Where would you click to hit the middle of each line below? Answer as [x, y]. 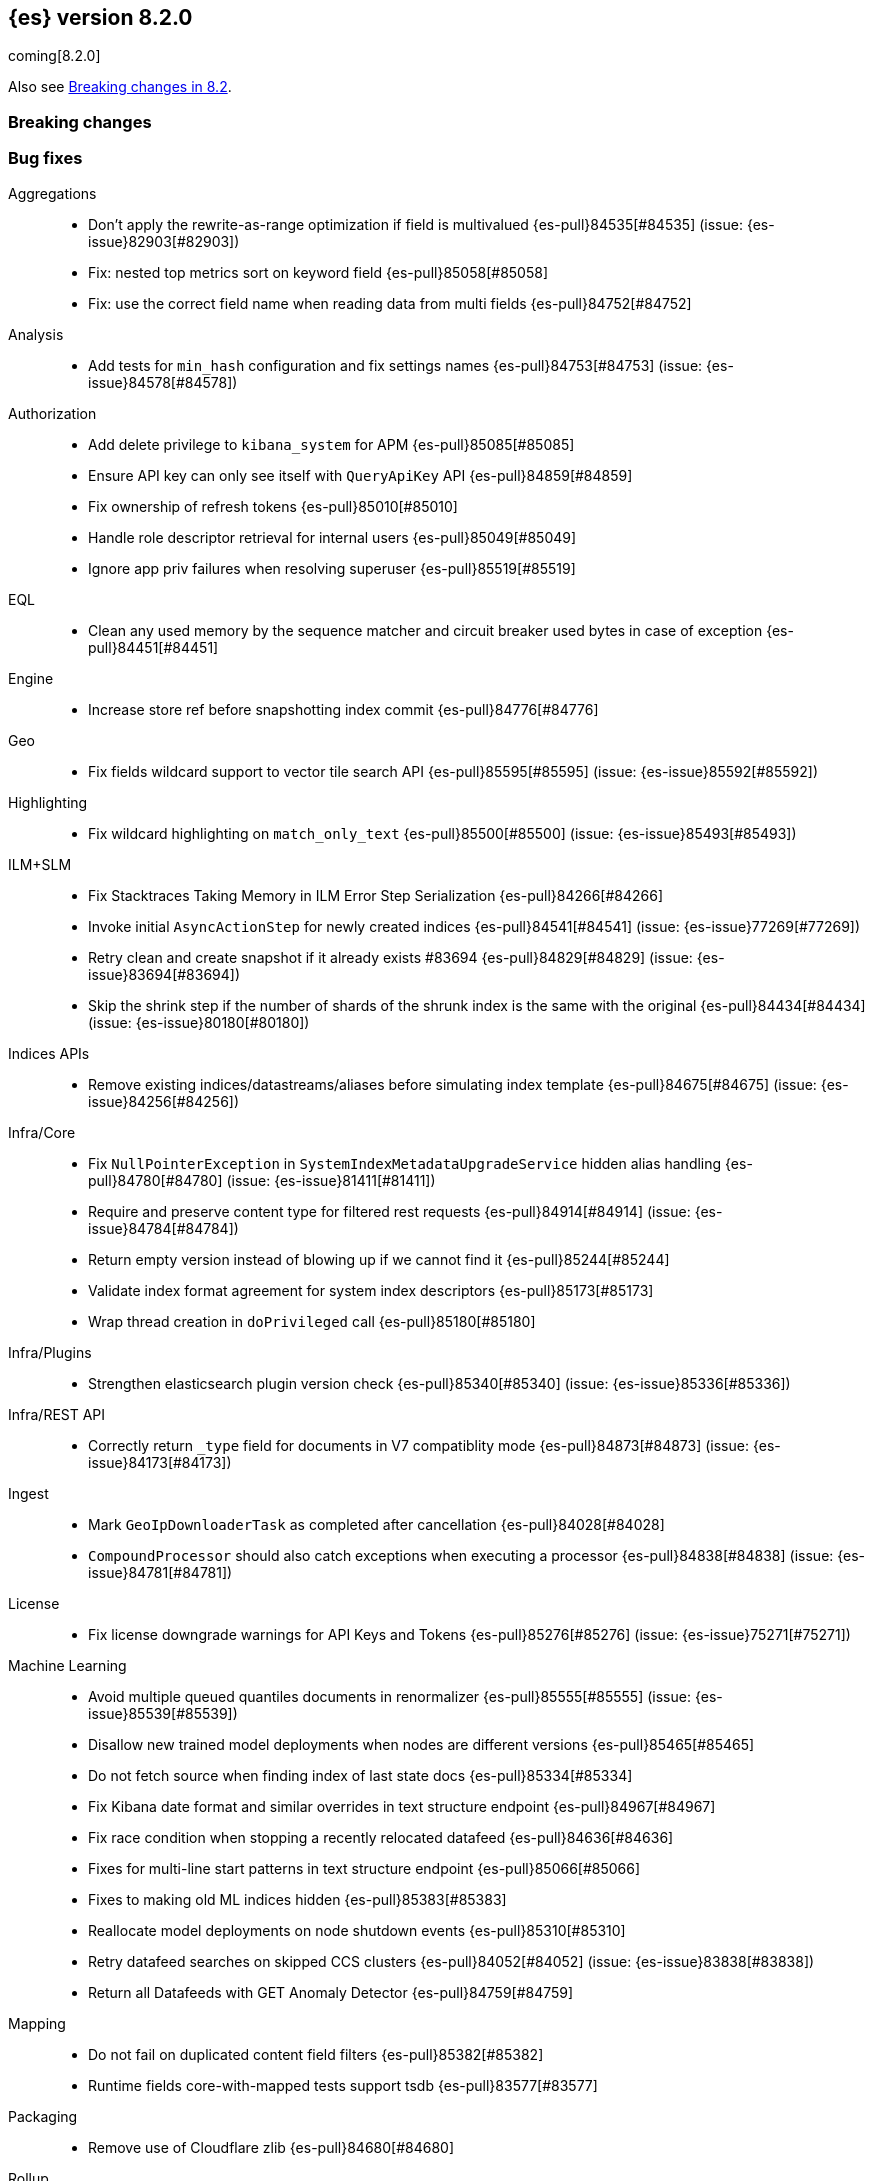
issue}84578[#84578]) [163, 382]
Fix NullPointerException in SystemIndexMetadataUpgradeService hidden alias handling [405, 1163]
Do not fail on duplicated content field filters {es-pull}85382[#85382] [316, 2054]
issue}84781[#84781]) [160, 1572]
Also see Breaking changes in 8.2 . [120, 87]
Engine [31, 678]
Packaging [43, 2116]
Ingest [28, 1493]
